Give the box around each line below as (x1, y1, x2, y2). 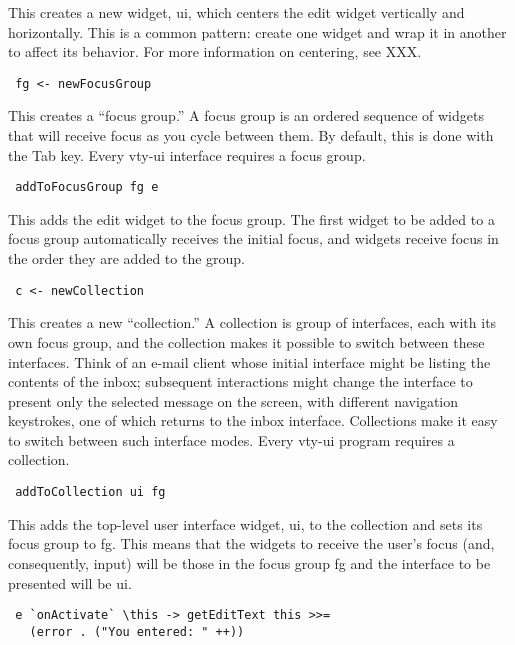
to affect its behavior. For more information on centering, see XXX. (8, 41, 422, 62)
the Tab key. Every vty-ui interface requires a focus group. (8, 144, 366, 165)
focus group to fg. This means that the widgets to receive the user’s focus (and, (8, 533, 495, 554)
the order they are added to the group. (8, 248, 246, 269)
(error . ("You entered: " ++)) (29, 624, 245, 639)
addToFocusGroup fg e (15, 180, 159, 195)
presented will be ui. (8, 572, 132, 593)
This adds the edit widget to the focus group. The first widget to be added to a (8, 208, 495, 229)
